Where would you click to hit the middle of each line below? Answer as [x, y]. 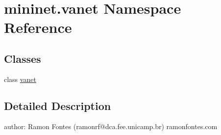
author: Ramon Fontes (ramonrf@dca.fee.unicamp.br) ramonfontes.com [111, 126]
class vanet [20, 79]
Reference [38, 27]
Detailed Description [58, 105]
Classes [23, 58]
